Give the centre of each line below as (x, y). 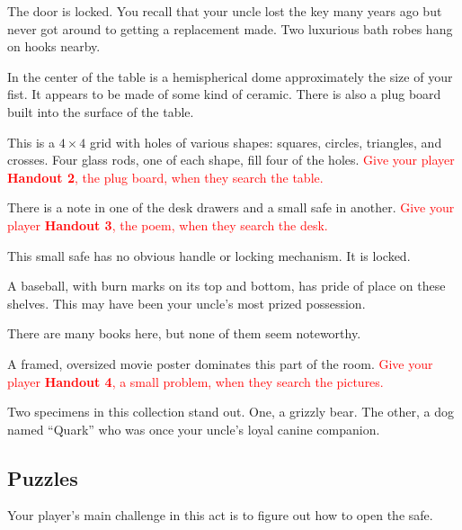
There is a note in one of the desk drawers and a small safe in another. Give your (231, 207)
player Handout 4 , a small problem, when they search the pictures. (195, 381)
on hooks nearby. (54, 46)
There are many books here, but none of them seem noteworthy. (184, 333)
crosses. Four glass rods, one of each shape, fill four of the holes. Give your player (231, 160)
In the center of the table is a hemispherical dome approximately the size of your (230, 76)
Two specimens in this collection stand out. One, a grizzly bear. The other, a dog (231, 412)
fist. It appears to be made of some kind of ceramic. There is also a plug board (224, 94)
